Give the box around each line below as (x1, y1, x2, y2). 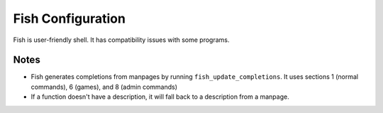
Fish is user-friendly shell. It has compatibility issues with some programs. (13, 36, 230, 44)
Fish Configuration (13, 11, 126, 26)
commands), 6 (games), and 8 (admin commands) (30, 82, 177, 91)
